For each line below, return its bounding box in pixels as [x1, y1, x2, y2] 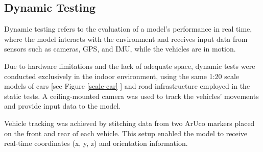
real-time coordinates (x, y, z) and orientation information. [4, 138, 188, 148]
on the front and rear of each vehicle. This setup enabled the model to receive [4, 128, 247, 138]
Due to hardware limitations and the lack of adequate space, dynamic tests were [4, 60, 255, 71]
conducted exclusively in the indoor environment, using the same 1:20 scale [4, 70, 240, 81]
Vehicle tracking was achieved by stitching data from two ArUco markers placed [4, 117, 255, 128]
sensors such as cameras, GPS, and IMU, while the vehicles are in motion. [4, 43, 236, 54]
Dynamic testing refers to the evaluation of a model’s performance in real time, [4, 23, 252, 34]
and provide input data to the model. [4, 100, 121, 111]
